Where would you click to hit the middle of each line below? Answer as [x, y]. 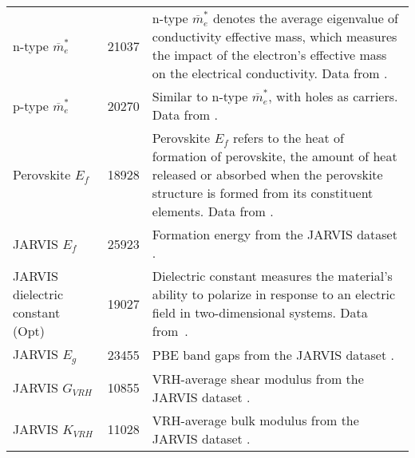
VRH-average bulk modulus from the [255, 420]
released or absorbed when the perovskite [267, 174]
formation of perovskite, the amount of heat [275, 156]
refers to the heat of [288, 138]
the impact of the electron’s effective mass [269, 55]
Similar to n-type [200, 96]
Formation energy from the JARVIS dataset [275, 234]
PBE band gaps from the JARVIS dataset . [273, 354]
